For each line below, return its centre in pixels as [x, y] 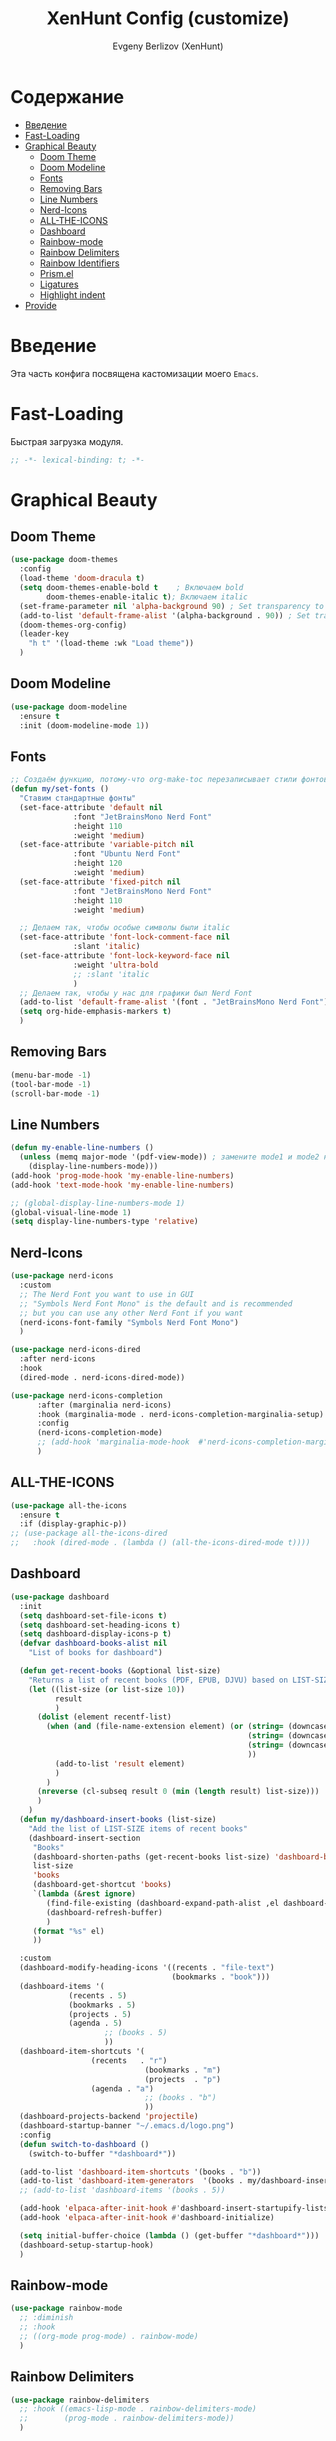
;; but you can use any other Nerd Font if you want [131, 1313]
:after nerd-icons [58, 1359]
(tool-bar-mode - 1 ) [51, 1084]
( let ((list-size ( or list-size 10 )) [107, 1689]
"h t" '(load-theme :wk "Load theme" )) [111, 643]
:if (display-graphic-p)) [73, 1524]
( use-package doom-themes [64, 560]
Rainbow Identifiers [79, 263]
